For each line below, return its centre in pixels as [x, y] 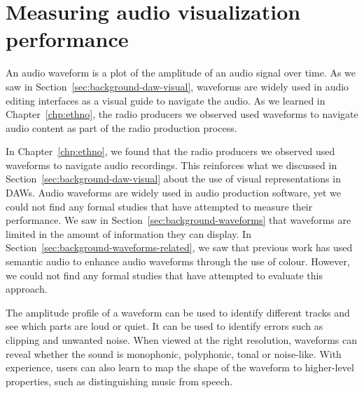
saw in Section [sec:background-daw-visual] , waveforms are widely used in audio [177, 86]
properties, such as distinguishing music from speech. [119, 381]
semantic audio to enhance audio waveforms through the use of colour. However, [178, 261]
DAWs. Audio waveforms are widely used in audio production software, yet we [173, 193]
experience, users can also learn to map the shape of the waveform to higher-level [180, 367]
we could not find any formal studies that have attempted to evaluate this [164, 275]
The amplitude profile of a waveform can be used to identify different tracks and [178, 312]
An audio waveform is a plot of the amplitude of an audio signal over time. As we [181, 73]
